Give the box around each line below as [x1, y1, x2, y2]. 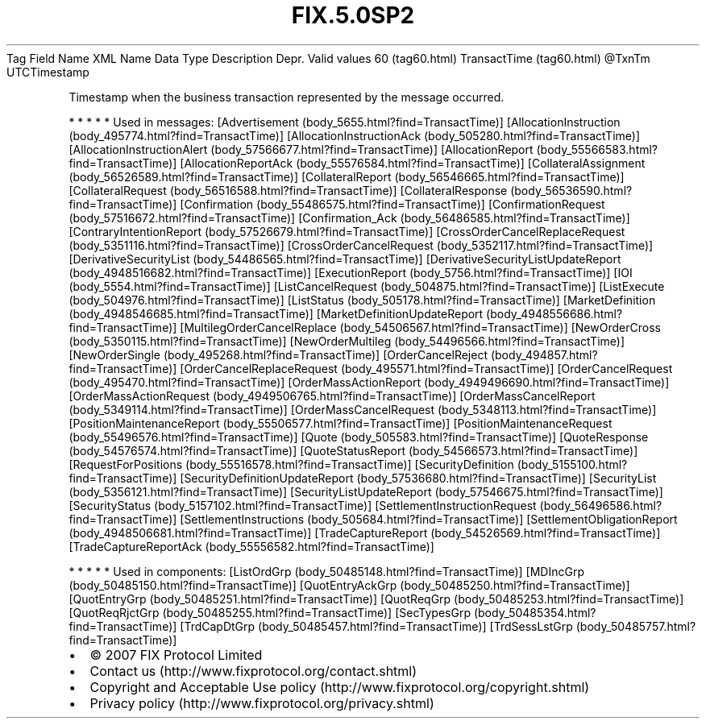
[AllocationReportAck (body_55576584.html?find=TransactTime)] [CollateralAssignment [180, 155, 646, 170]
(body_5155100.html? [517, 457, 628, 471]
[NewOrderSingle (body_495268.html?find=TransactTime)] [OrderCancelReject [69, 347, 488, 362]
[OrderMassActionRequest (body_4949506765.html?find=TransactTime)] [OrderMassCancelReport [69, 388, 596, 403]
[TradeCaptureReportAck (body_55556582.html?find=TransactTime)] [69, 539, 434, 553]
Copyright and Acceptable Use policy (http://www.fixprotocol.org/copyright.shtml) [89, 678, 590, 695]
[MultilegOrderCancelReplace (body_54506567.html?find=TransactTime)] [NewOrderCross [180, 320, 661, 334]
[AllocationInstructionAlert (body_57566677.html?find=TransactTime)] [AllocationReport [69, 142, 534, 156]
